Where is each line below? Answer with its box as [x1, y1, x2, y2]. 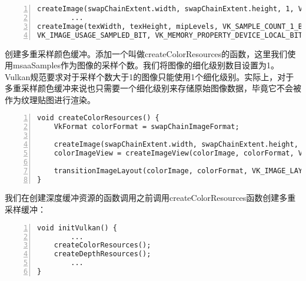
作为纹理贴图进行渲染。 [5, 93, 95, 105]
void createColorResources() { [37, 114, 159, 123]
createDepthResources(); [54, 250, 151, 259]
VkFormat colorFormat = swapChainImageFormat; [54, 123, 240, 131]
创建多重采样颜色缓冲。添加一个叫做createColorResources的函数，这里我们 [5, 47, 288, 59]
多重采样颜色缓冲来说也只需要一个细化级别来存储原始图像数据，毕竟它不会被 [5, 82, 301, 94]
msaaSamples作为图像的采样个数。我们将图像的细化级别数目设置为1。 [12, 59, 280, 71]
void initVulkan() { [37, 223, 118, 232]
